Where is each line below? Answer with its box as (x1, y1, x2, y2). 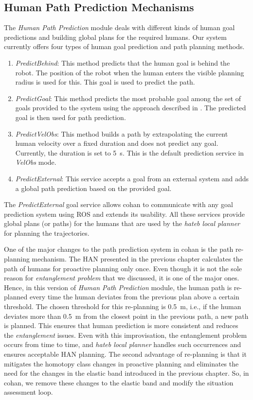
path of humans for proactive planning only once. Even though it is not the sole (4, 263, 242, 273)
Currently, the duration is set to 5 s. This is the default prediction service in (15, 147, 244, 157)
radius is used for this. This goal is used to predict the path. (15, 77, 195, 87)
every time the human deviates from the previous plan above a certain (29, 292, 239, 302)
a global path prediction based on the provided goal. (15, 183, 172, 193)
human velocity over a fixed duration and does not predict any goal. (15, 138, 218, 148)
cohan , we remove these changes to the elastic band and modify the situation (4, 377, 234, 387)
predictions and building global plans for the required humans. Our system (4, 32, 227, 42)
